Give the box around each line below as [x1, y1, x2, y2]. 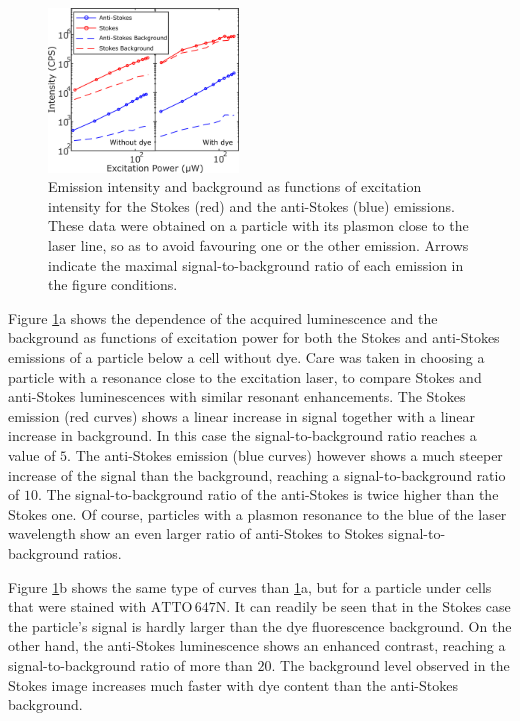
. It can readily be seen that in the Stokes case [226, 596, 511, 617]
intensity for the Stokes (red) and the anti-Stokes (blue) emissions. [48, 195, 455, 216]
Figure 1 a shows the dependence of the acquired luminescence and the [8, 307, 438, 328]
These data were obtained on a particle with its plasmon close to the [48, 215, 469, 236]
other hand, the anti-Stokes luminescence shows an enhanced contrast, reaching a [8, 635, 506, 656]
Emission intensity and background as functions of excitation [48, 176, 422, 197]
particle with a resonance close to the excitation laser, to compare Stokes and [8, 366, 482, 387]
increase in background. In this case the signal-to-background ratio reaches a [8, 425, 477, 446]
